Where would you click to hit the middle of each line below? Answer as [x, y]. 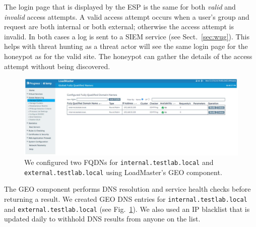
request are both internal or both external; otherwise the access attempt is [119, 26]
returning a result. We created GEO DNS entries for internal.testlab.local [126, 199]
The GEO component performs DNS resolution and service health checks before [127, 189]
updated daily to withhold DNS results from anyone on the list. [102, 219]
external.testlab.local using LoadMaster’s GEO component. [123, 172]
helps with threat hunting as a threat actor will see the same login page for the [126, 46]
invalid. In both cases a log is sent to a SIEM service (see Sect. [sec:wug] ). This [127, 36]
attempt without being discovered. [57, 66]
